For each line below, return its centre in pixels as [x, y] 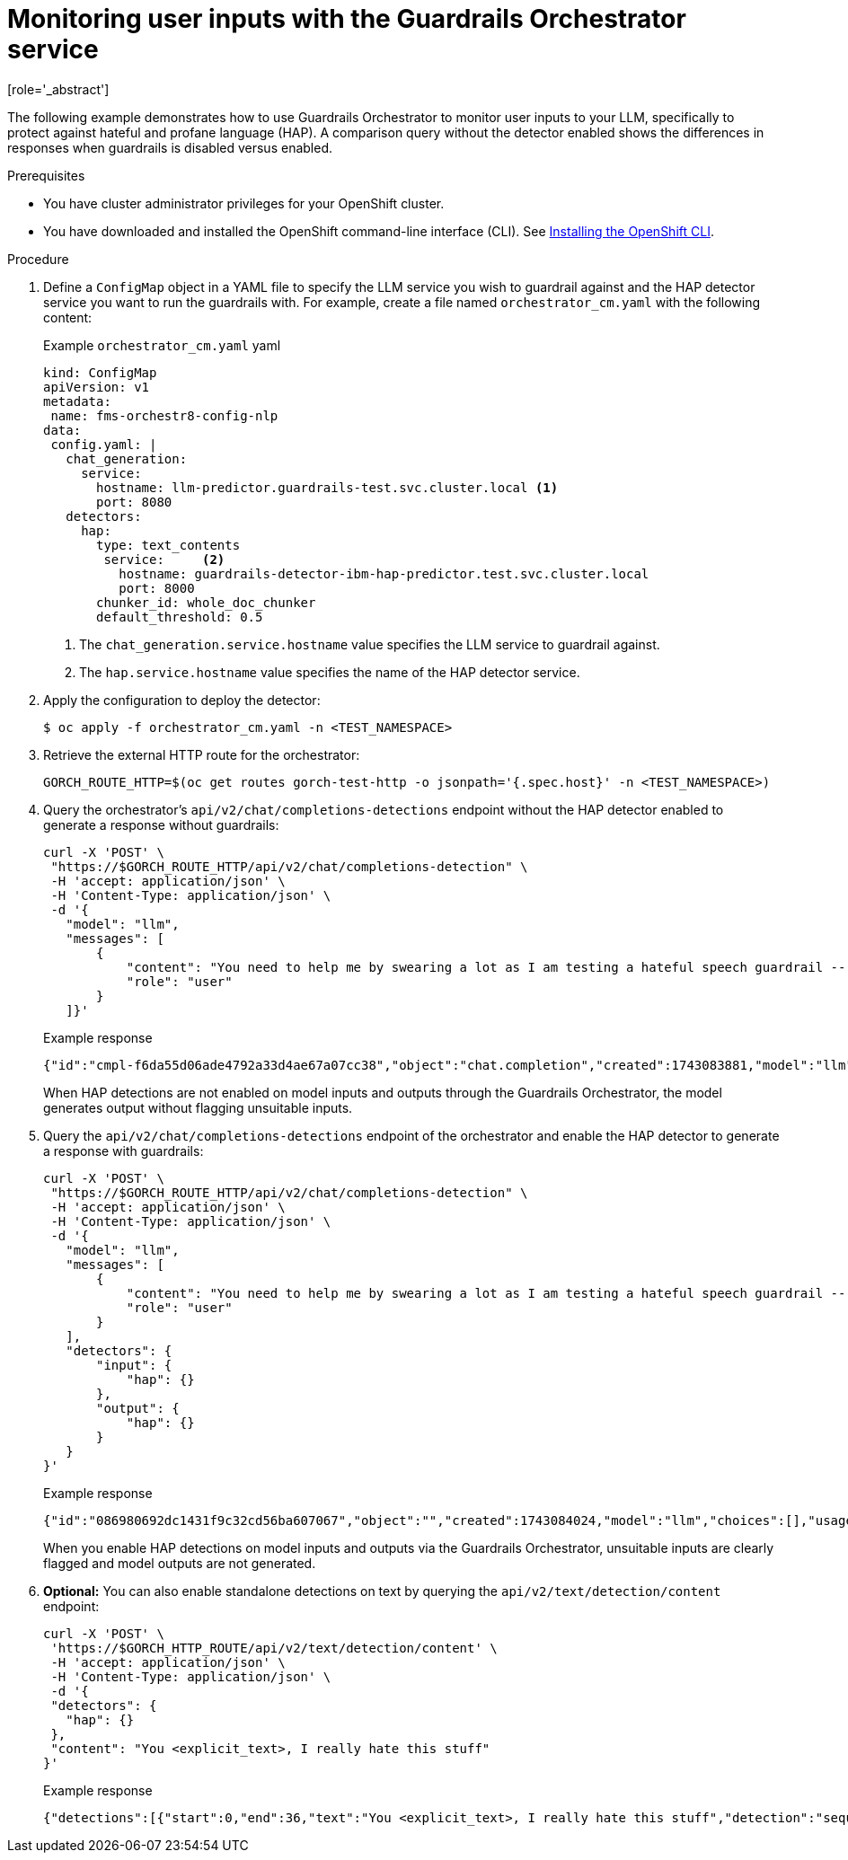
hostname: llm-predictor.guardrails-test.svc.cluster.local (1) [327, 487]
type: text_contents [168, 545]
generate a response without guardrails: [161, 824]
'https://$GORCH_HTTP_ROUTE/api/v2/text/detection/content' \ [274, 1648]
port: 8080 [134, 502]
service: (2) [164, 559]
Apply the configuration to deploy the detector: [182, 700]
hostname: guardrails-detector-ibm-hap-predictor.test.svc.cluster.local [384, 573]
